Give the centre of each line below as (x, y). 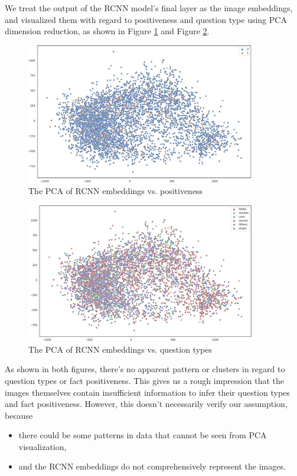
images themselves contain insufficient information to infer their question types (147, 392)
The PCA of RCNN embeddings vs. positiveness (116, 191)
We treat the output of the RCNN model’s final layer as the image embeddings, (149, 8)
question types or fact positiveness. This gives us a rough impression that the (144, 380)
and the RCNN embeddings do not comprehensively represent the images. (152, 466)
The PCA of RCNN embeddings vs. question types (120, 349)
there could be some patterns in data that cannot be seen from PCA (143, 435)
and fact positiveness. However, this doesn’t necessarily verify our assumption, (146, 404)
